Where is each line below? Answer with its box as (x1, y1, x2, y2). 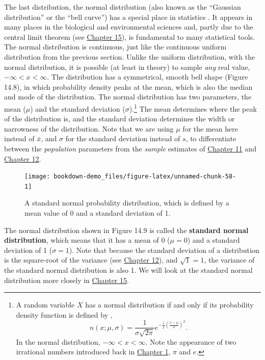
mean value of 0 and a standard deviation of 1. (24, 208, 171, 218)
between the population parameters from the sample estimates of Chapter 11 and (4, 143, 256, 153)
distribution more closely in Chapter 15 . (4, 274, 129, 285)
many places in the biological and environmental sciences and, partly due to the (4, 21, 253, 32)
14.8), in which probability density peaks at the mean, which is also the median (4, 81, 253, 92)
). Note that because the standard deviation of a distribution (69, 244, 259, 255)
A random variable (16, 299, 75, 310)
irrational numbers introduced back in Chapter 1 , (16, 346, 171, 357)
